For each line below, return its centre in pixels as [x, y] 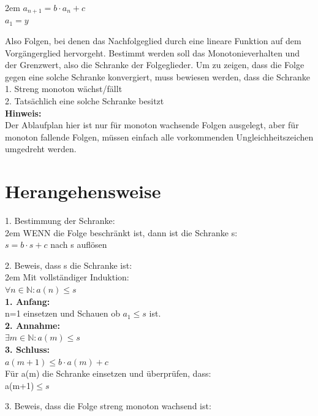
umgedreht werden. [41, 149]
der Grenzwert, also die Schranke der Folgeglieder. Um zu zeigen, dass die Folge [155, 65]
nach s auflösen [79, 245]
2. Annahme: [32, 325]
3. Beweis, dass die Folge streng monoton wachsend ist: [108, 406]
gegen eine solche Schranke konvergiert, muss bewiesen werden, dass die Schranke [157, 76]
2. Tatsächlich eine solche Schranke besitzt [85, 101]
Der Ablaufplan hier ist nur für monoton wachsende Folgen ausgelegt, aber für [152, 125]
